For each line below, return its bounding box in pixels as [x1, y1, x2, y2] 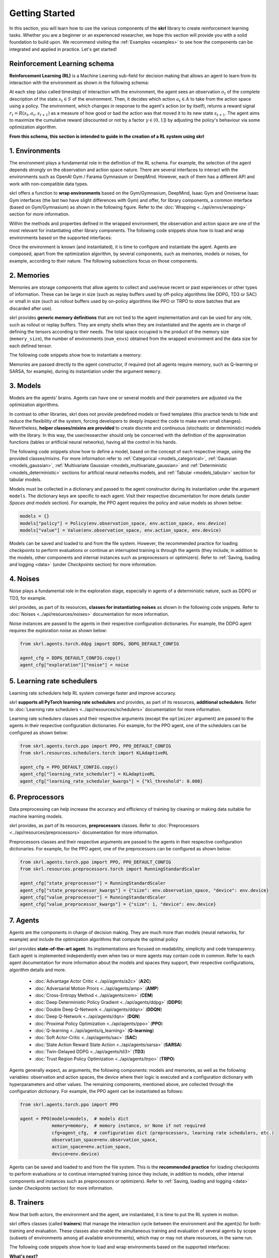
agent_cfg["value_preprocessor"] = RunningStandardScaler [20, 895, 166, 900]
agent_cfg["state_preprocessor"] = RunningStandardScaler [20, 881, 166, 886]
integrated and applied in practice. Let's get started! [9, 46, 117, 52]
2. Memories [9, 271, 50, 279]
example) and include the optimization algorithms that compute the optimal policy [9, 936, 178, 942]
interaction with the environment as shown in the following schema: [9, 80, 149, 86]
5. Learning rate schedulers [9, 677, 98, 685]
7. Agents [9, 916, 40, 924]
